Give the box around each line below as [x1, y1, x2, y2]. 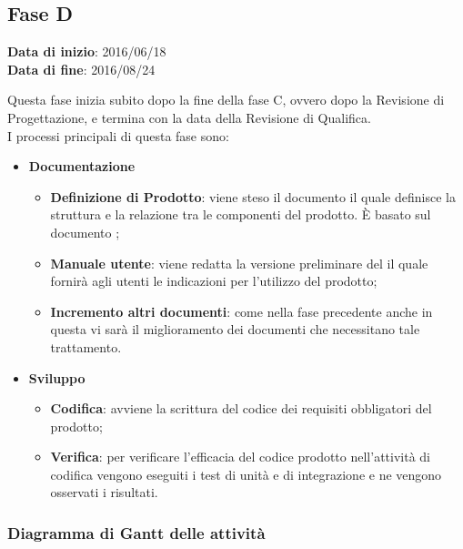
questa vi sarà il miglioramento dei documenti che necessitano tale [50, 320, 420, 339]
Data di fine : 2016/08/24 [7, 59, 156, 78]
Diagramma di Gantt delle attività [7, 522, 266, 544]
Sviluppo [28, 368, 86, 387]
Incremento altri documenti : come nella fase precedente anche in [50, 301, 433, 320]
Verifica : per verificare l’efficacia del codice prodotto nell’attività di [50, 447, 430, 466]
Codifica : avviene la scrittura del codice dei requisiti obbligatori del [50, 399, 432, 418]
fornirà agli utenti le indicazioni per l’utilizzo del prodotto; [50, 271, 377, 290]
